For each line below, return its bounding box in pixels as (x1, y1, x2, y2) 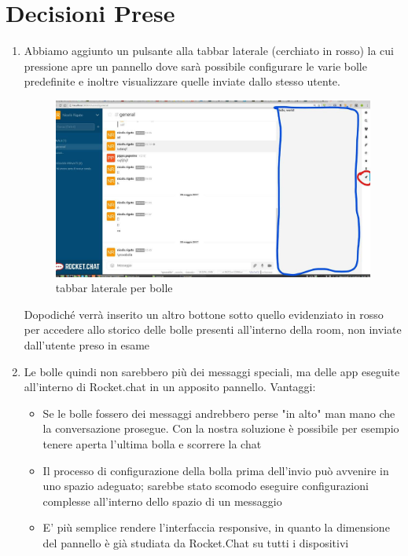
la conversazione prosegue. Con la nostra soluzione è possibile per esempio (42, 420, 399, 437)
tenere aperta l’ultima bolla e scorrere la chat (42, 435, 262, 452)
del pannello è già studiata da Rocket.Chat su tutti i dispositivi (42, 534, 349, 551)
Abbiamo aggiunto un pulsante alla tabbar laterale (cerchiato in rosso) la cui (24, 42, 394, 59)
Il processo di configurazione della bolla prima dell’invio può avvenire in (42, 462, 389, 478)
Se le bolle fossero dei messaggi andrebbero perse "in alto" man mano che (42, 404, 395, 421)
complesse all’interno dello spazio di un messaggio (42, 492, 282, 509)
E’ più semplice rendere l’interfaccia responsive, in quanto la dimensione (42, 519, 390, 536)
